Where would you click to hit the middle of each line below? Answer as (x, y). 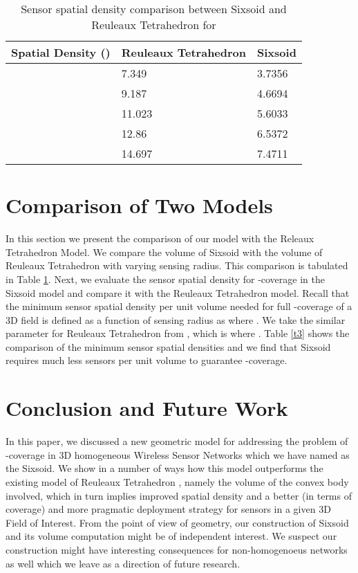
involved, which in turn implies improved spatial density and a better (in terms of (179, 495)
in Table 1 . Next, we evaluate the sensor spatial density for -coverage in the (165, 279)
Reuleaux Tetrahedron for (154, 25)
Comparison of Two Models (139, 205)
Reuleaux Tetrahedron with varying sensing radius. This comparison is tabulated (177, 265)
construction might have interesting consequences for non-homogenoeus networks (177, 549)
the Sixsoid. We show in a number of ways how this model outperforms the (164, 468)
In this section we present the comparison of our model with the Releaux (160, 238)
